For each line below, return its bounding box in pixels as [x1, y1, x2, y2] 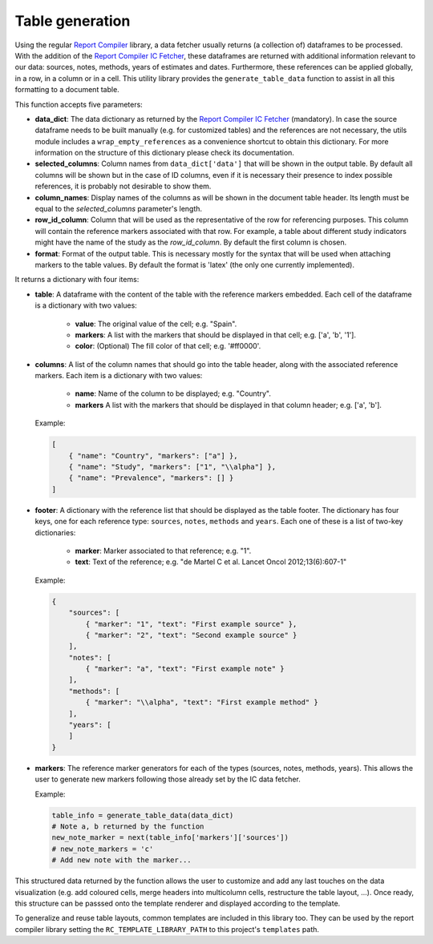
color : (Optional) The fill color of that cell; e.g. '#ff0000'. [75, 341, 261, 351]
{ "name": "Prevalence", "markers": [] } [68, 474, 234, 482]
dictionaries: [34, 527, 76, 537]
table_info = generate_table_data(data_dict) [51, 810, 234, 820]
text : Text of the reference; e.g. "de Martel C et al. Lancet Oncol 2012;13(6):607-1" [75, 557, 347, 567]
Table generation [14, 12, 131, 30]
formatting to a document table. [14, 85, 119, 95]
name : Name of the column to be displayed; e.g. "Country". [75, 389, 272, 398]
